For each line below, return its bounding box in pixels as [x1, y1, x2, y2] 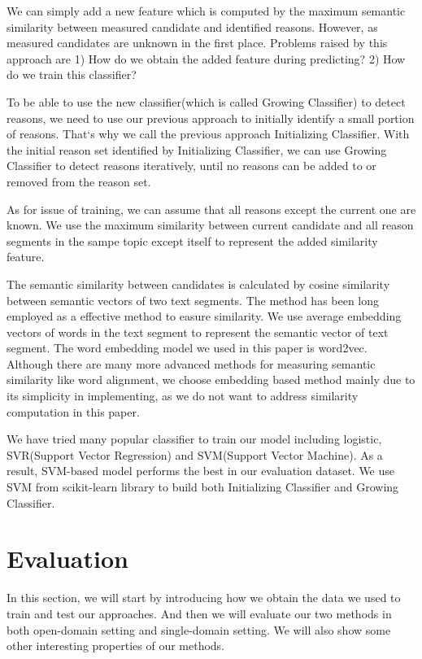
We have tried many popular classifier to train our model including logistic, [7, 430, 382, 447]
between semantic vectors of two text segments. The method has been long [7, 291, 380, 308]
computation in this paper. [7, 403, 140, 420]
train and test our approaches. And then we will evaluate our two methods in [7, 604, 392, 622]
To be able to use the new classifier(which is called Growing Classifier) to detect [7, 93, 406, 110]
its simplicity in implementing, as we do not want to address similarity [7, 387, 359, 404]
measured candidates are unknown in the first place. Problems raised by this [7, 34, 388, 51]
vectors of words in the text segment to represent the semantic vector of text [7, 323, 389, 340]
